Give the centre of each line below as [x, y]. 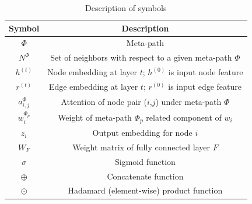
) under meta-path [188, 102]
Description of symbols [126, 8]
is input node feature [206, 72]
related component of [184, 117]
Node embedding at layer [92, 72]
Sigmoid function [145, 161]
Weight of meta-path [95, 117]
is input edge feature [205, 86]
